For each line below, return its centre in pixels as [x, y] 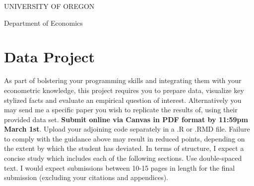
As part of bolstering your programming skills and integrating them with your [123, 80]
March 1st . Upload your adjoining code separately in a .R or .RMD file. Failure [127, 129]
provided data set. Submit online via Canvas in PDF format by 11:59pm [126, 119]
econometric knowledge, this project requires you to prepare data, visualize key [124, 90]
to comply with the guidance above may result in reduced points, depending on [125, 138]
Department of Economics [43, 23]
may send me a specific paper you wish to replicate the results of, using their [121, 110]
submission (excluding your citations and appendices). [86, 177]
